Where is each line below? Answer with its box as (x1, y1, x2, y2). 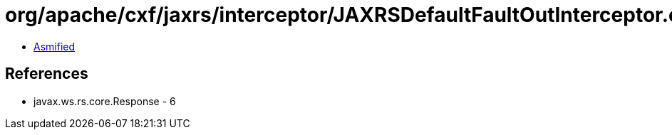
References (5, 65, 88, 83)
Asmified (33, 40, 76, 53)
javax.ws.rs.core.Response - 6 (33, 94, 176, 107)
